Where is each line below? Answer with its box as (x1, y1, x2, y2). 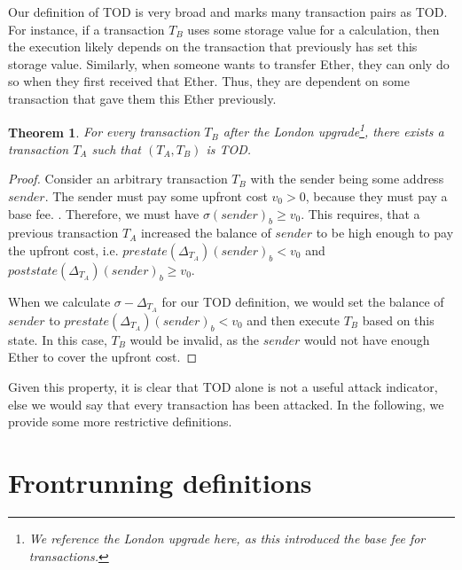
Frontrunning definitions (8, 465, 312, 500)
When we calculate (8, 292, 111, 310)
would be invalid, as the (129, 330, 260, 348)
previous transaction (8, 223, 119, 242)
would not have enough (304, 330, 430, 348)
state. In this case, (8, 330, 107, 348)
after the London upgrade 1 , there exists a (223, 120, 444, 141)
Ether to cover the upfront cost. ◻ (8, 347, 198, 366)
